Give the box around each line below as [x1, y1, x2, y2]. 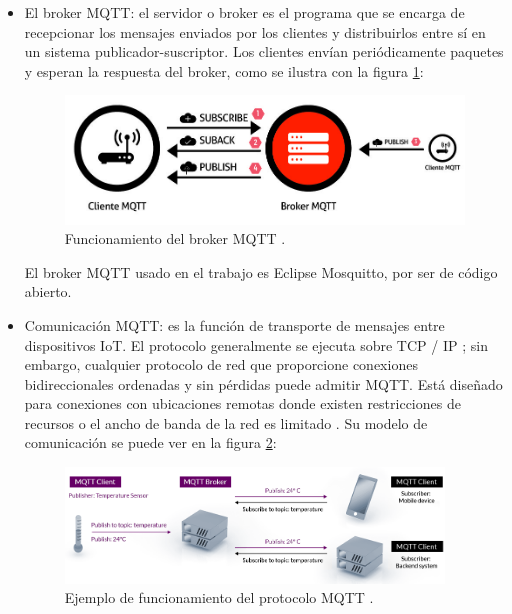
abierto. [24, 281, 72, 302]
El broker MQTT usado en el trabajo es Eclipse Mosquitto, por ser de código [24, 261, 498, 282]
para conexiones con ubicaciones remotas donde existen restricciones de [24, 393, 461, 414]
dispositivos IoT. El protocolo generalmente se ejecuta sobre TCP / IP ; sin [24, 334, 488, 355]
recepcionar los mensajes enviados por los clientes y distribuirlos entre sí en [24, 21, 486, 42]
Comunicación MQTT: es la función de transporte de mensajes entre [24, 314, 445, 335]
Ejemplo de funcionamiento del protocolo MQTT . [64, 587, 374, 608]
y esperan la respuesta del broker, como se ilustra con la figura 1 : [24, 60, 424, 81]
